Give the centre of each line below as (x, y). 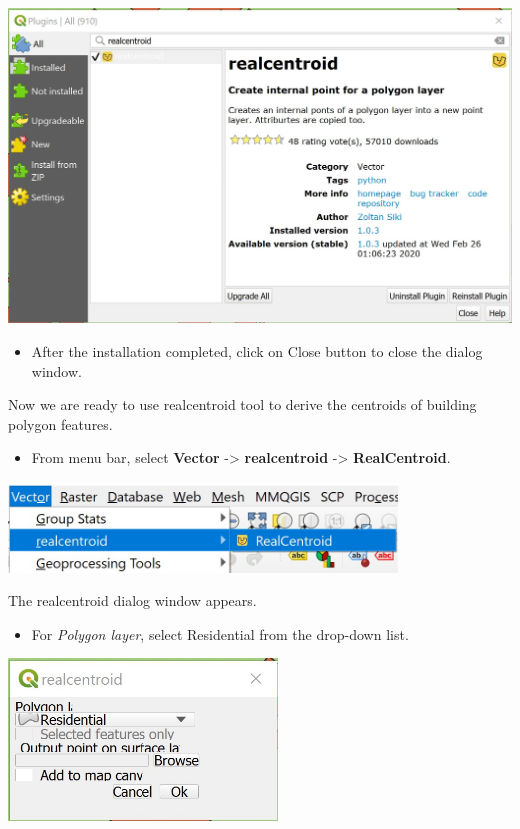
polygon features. (60, 423)
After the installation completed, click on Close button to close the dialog (257, 351)
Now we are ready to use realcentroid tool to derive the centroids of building (242, 404)
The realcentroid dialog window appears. (132, 600)
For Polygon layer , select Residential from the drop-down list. (220, 633)
